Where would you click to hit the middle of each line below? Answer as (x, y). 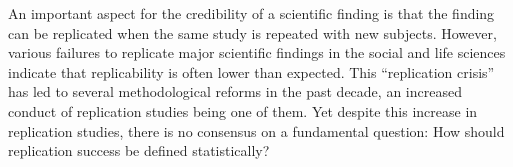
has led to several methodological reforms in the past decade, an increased (235, 91)
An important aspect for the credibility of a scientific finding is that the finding (251, 13)
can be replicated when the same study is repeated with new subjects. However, (252, 32)
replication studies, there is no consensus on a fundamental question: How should (256, 130)
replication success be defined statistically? (139, 150)
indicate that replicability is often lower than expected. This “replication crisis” (251, 71)
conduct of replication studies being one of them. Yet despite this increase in (243, 110)
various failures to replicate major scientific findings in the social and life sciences (257, 52)
